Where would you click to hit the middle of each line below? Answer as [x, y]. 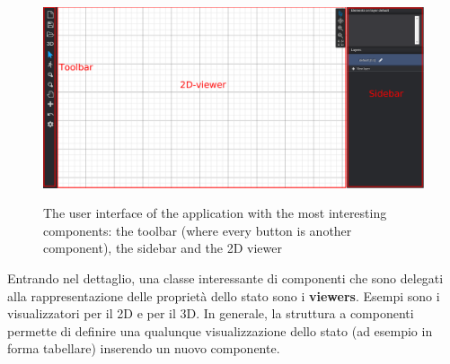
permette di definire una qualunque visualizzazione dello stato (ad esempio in [220, 330]
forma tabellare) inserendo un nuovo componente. [144, 348]
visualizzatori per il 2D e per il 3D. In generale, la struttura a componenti [211, 313]
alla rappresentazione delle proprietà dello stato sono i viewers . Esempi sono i [224, 295]
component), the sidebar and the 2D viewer [163, 248]
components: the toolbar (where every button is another [198, 230]
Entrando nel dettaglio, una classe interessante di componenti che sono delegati [225, 278]
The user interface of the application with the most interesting [215, 213]
